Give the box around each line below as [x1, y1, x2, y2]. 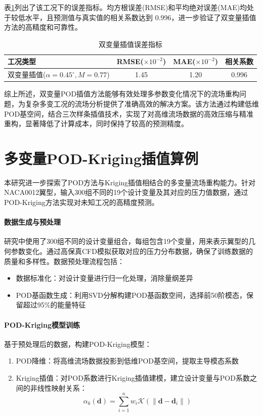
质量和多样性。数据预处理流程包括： [4, 255, 124, 266]
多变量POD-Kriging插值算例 [4, 147, 199, 168]
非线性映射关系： [30, 382, 87, 393]
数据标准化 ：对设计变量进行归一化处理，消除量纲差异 [16, 273, 193, 283]
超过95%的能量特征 [23, 299, 86, 310]
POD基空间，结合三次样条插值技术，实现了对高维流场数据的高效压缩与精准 [4, 108, 254, 119]
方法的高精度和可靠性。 [4, 22, 82, 32]
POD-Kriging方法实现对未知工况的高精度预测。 [4, 197, 159, 207]
